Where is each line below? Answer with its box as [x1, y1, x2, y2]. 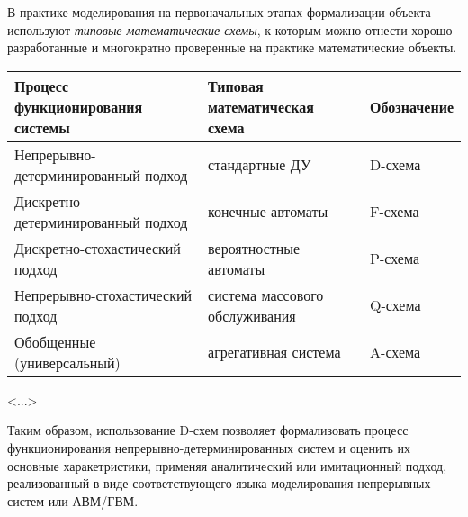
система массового [208, 284, 324, 305]
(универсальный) [14, 351, 121, 373]
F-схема [370, 201, 419, 222]
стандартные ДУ [208, 154, 311, 176]
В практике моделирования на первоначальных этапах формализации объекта [7, 3, 431, 21]
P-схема [370, 248, 420, 269]
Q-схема [370, 295, 421, 316]
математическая [208, 95, 314, 117]
